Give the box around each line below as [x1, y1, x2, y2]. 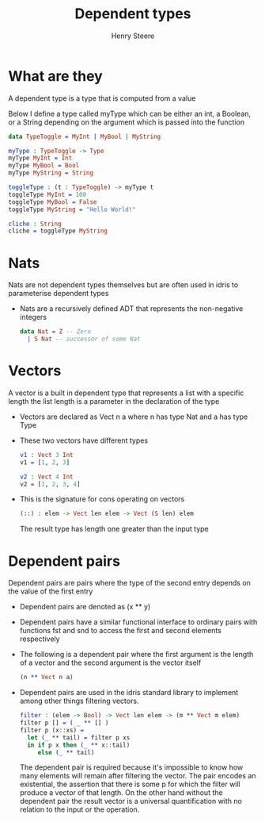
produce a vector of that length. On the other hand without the [19, 788, 223, 797]
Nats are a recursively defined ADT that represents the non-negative [19, 304, 244, 313]
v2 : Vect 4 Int [19, 473, 74, 481]
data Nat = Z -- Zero [19, 328, 92, 336]
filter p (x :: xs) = [19, 726, 85, 734]
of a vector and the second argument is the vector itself [19, 658, 202, 667]
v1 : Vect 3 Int [19, 451, 74, 459]
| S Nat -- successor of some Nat [27, 335, 141, 344]
